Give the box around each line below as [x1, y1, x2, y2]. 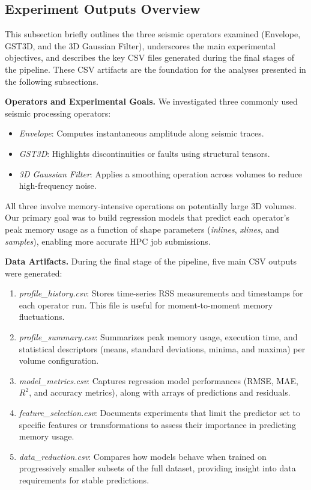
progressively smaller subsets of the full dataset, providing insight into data [19, 462, 296, 474]
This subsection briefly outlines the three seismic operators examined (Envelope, [5, 28, 301, 40]
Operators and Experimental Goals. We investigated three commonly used [5, 95, 298, 108]
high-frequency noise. [19, 179, 97, 192]
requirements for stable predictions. [19, 474, 149, 486]
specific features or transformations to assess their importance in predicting [19, 418, 297, 430]
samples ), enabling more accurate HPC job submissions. [5, 234, 211, 247]
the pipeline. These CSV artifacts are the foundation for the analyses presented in [5, 63, 306, 75]
